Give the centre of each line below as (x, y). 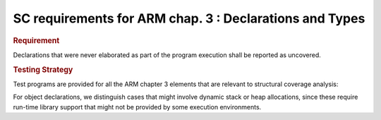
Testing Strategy (43, 69)
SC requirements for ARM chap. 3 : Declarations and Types (189, 18)
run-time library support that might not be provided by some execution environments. (137, 107)
